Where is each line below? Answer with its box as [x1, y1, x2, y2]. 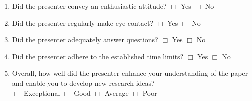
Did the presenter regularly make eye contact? [12, 17, 154, 28]
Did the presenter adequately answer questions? [12, 34, 158, 45]
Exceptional [24, 87, 60, 98]
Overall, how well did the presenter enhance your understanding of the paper [12, 68, 248, 78]
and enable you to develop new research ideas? [12, 77, 155, 88]
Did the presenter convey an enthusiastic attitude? [12, 1, 167, 11]
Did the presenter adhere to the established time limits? [12, 51, 184, 61]
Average [104, 87, 129, 98]
